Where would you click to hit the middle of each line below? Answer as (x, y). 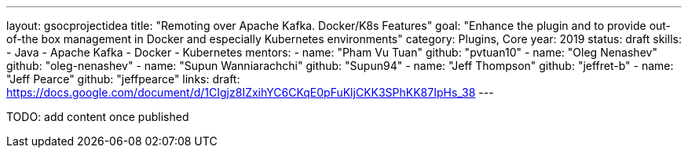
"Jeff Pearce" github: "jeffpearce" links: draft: (123, 79)
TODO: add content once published (98, 117)
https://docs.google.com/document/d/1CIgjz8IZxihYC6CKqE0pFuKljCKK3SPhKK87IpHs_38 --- (250, 92)
